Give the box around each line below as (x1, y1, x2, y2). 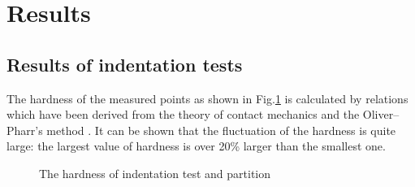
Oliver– (362, 106, 400, 123)
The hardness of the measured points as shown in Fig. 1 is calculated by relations (6, 89, 409, 107)
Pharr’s (6, 121, 43, 138)
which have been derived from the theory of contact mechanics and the (6, 106, 360, 123)
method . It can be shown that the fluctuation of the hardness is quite (46, 121, 396, 138)
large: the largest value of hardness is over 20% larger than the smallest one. (6, 137, 386, 154)
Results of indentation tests (6, 51, 243, 76)
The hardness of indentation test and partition (39, 164, 271, 181)
